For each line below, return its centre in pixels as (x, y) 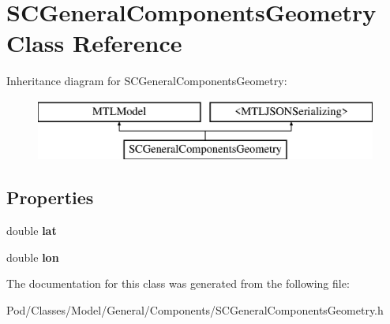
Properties (50, 197)
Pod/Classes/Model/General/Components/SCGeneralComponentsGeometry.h (195, 310)
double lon (33, 257)
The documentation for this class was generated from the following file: (178, 283)
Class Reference (94, 43)
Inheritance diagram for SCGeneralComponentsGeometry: (147, 81)
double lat (32, 231)
